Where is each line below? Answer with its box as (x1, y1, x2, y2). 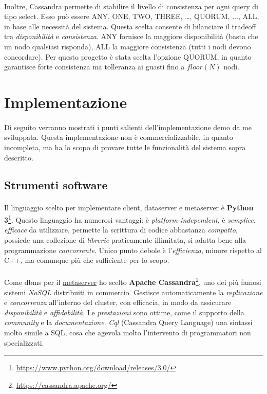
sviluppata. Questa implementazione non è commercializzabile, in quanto (4, 132, 233, 142)
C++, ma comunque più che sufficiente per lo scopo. (4, 255, 169, 265)
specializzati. (4, 337, 44, 348)
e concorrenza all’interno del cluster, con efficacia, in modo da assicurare (4, 297, 232, 308)
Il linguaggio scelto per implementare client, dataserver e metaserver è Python (4, 202, 254, 213)
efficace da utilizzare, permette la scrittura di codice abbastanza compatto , (4, 224, 238, 235)
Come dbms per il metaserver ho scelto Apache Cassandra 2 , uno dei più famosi (4, 275, 261, 287)
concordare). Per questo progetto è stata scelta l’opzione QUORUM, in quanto (4, 51, 252, 62)
